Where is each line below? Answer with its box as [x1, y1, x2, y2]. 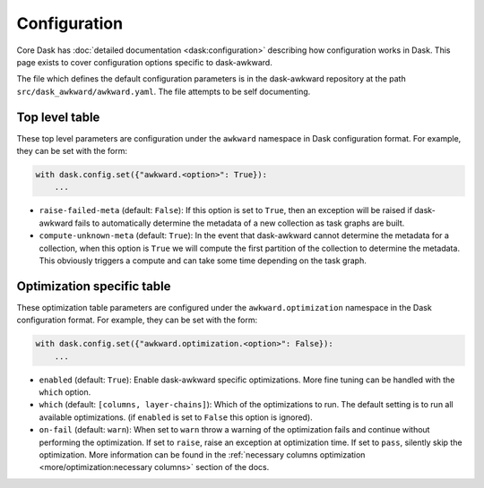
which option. [39, 386, 91, 398]
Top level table [16, 109, 100, 124]
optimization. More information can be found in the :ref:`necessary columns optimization [39, 449, 366, 460]
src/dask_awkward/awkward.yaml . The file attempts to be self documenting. [16, 86, 311, 97]
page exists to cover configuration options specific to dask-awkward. [16, 56, 272, 67]
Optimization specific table [16, 278, 171, 294]
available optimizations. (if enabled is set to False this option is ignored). [39, 412, 313, 423]
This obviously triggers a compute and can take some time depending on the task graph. [39, 255, 367, 266]
